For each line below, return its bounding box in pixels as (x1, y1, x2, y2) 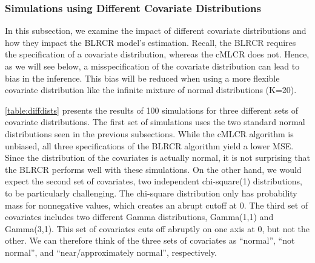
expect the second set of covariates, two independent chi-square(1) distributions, (5, 175, 302, 187)
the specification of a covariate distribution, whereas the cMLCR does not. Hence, (5, 48, 310, 60)
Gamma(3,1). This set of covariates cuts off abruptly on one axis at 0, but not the (5, 222, 310, 235)
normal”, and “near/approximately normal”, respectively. (5, 245, 217, 258)
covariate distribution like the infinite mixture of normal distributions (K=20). (5, 83, 297, 96)
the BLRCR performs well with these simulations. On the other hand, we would (5, 163, 302, 175)
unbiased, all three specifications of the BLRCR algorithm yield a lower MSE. (5, 139, 294, 152)
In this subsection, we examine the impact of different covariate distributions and (5, 24, 307, 37)
